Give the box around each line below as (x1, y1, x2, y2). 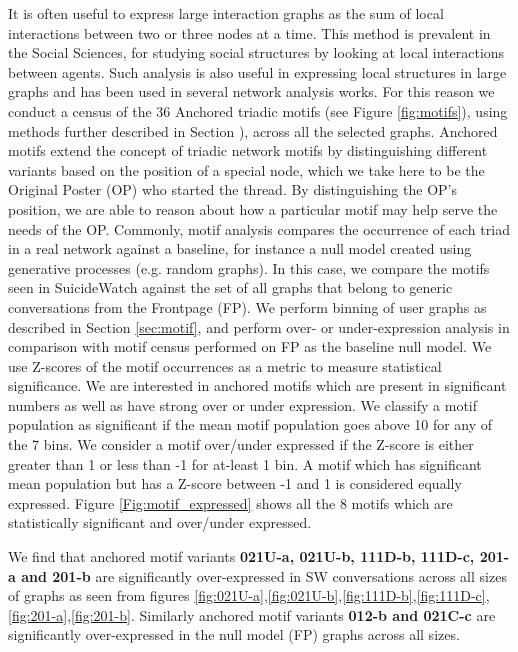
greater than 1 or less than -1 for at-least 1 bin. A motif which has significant (8, 453, 482, 474)
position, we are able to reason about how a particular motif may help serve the (8, 198, 498, 219)
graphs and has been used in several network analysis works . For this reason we (8, 81, 495, 102)
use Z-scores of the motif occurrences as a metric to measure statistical (8, 355, 442, 376)
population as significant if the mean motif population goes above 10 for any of (8, 414, 493, 435)
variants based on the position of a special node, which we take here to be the (8, 159, 485, 180)
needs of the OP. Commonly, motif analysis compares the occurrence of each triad (8, 218, 510, 239)
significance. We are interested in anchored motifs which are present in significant (8, 375, 507, 396)
